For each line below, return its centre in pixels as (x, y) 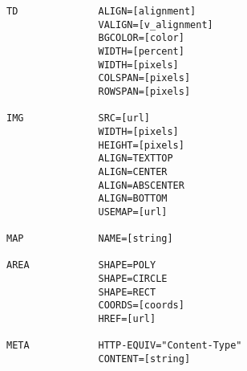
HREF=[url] (127, 319)
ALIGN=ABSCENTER (141, 185)
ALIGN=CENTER (133, 171)
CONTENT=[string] (144, 359)
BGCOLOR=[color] (141, 38)
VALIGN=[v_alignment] (156, 24)
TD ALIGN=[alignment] (101, 11)
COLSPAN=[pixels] (144, 78)
